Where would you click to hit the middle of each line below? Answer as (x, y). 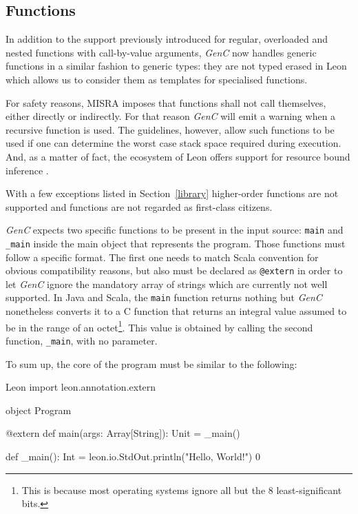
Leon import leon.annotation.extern (81, 387)
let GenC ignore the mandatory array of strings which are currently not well (167, 284)
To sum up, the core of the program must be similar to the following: (151, 363)
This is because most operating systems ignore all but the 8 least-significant (182, 490)
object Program (39, 410)
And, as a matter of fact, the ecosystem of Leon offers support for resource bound (178, 156)
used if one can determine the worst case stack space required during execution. (173, 143)
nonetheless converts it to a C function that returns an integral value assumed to (176, 311)
